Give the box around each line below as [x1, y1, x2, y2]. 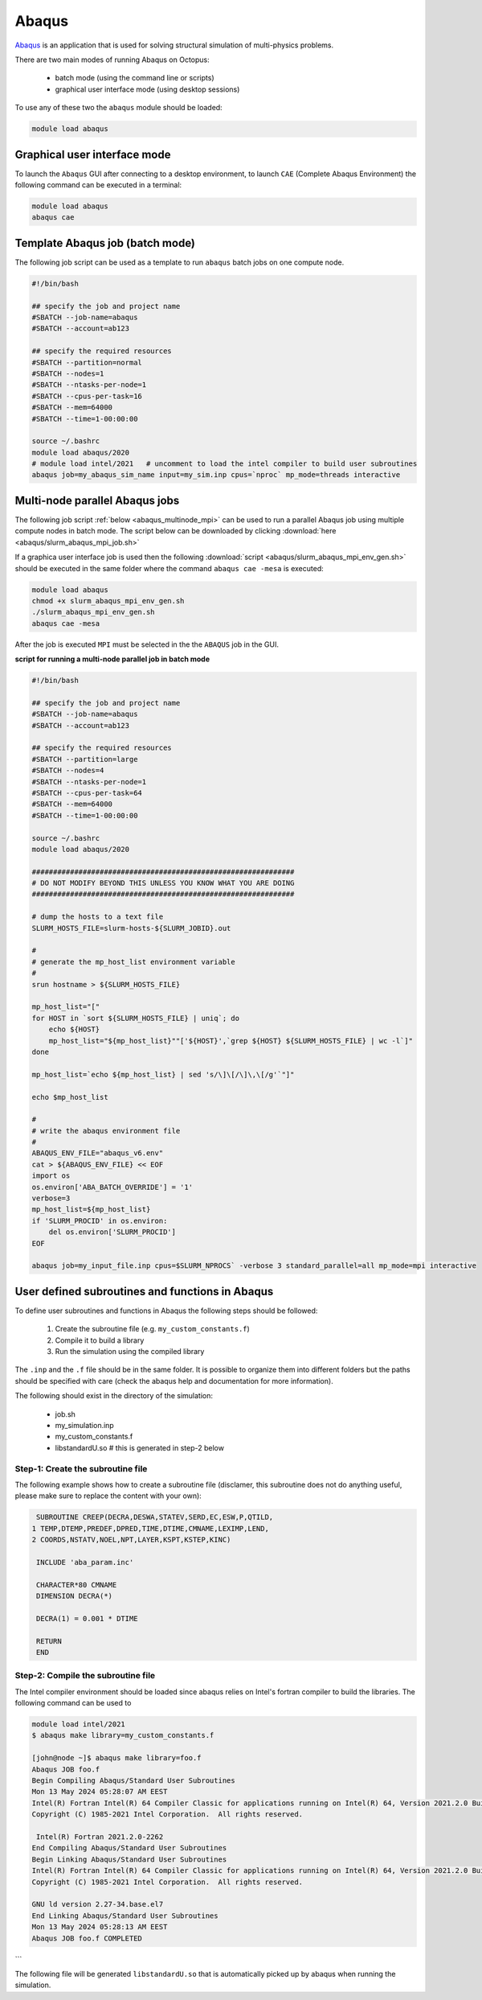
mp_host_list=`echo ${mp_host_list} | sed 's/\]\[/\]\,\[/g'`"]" [31, 1070, 295, 1079]
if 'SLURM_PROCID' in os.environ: [31, 1216, 168, 1225]
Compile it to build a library [55, 1335, 145, 1345]
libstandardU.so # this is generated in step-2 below [55, 1442, 225, 1452]
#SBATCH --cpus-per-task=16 [31, 391, 142, 401]
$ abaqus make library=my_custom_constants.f [31, 1730, 214, 1740]
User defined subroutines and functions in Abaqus [14, 1284, 274, 1298]
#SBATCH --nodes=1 [31, 368, 104, 378]
